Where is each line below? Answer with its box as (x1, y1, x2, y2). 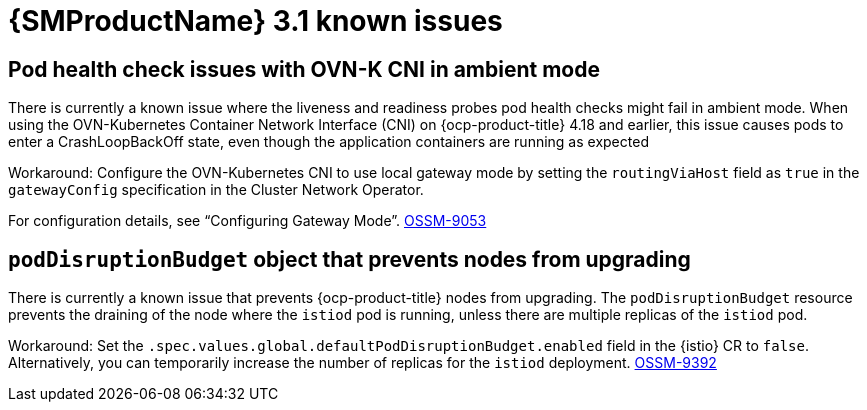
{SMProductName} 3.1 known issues (8, 4, 503, 38)
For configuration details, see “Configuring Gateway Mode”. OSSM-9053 (8, 212, 487, 230)
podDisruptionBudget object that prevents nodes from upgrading (8, 246, 691, 272)
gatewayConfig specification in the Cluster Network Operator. (8, 181, 424, 199)
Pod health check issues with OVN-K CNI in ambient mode (8, 56, 600, 82)
